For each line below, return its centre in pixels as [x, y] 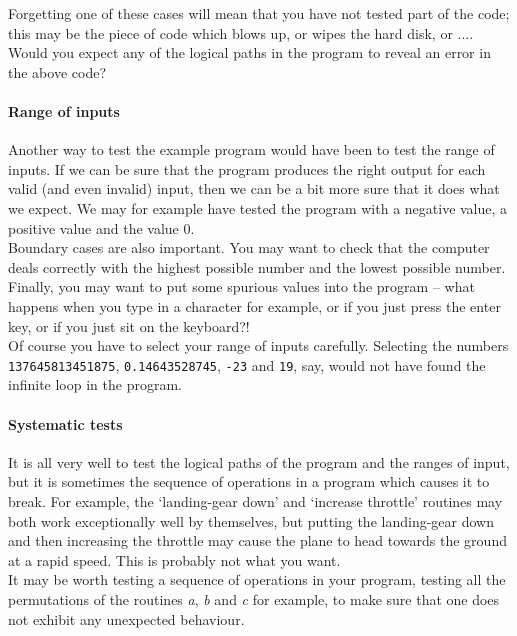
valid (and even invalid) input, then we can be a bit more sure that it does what [254, 188]
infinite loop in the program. [95, 384]
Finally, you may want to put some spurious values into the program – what [241, 286]
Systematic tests [65, 423]
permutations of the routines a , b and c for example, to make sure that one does [254, 598]
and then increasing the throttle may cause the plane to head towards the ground [257, 540]
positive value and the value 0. [101, 227]
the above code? [57, 71]
